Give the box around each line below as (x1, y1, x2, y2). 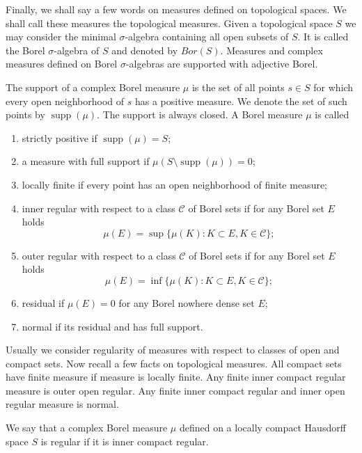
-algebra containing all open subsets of (125, 29, 289, 44)
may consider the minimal (6, 29, 116, 44)
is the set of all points (191, 79, 285, 94)
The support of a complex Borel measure (6, 79, 180, 94)
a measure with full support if (22, 154, 150, 168)
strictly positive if (22, 130, 97, 145)
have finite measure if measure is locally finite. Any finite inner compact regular (6, 369, 346, 384)
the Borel (6, 42, 45, 57)
